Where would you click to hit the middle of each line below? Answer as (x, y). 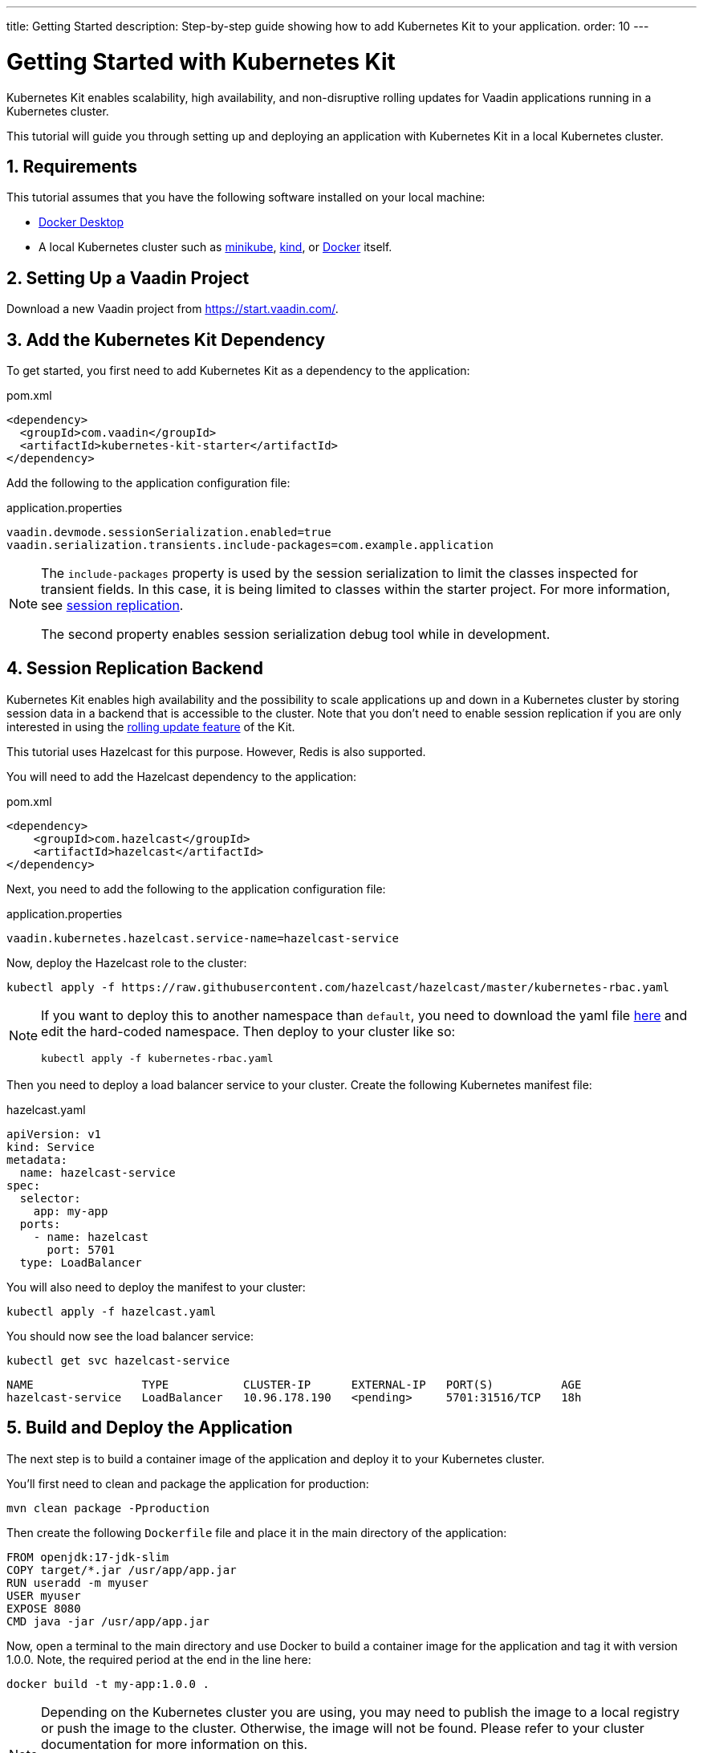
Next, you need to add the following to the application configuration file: (196, 889)
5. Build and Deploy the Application (150, 1428)
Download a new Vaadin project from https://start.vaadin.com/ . (173, 309)
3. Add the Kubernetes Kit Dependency (166, 340)
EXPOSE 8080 (44, 1608)
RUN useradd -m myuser (78, 1582)
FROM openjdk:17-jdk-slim (88, 1557)
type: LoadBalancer (81, 1262)
